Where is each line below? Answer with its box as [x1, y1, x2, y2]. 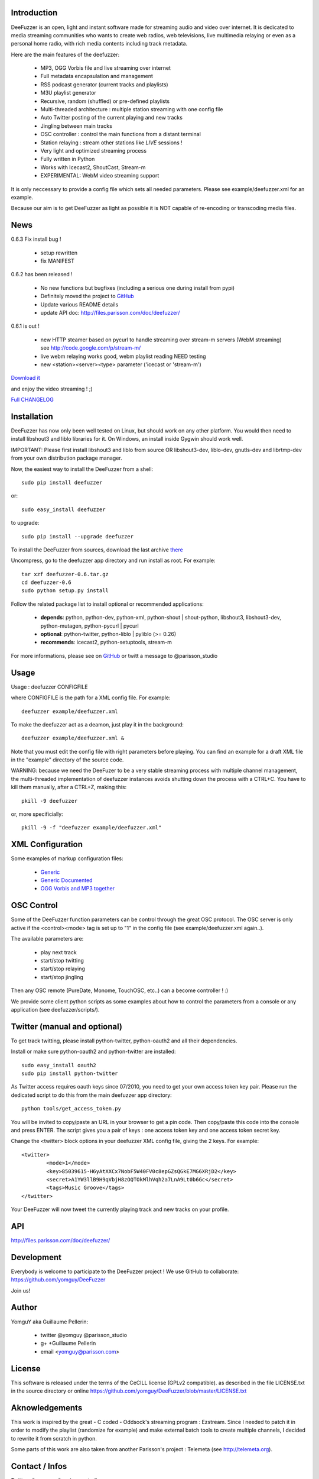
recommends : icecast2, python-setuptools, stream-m [40, 639, 172, 646]
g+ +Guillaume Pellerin [40, 1340, 96, 1347]
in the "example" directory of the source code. [11, 756, 124, 763]
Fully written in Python [40, 156, 95, 163]
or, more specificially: [11, 810, 63, 818]
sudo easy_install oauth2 [21, 1062, 97, 1068]
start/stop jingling [40, 973, 84, 980]
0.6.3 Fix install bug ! [11, 235, 61, 243]
